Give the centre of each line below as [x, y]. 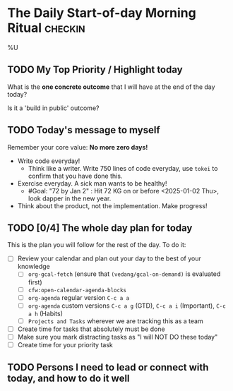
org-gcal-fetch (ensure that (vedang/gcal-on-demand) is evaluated [124, 274]
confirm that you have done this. [75, 176]
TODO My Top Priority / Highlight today [95, 70]
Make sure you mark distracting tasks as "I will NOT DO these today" [118, 337]
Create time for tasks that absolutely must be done [91, 329]
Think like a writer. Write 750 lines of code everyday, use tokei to [123, 168]
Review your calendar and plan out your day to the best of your [109, 258]
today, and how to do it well [68, 379]
